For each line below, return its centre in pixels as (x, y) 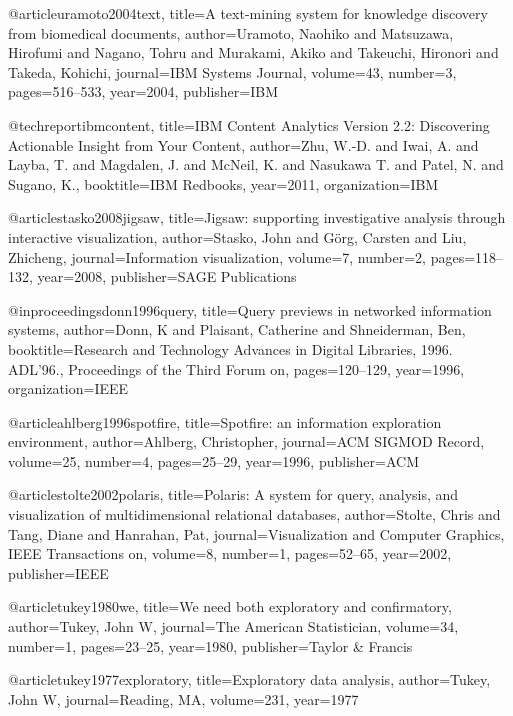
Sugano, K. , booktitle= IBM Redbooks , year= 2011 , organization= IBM (223, 183)
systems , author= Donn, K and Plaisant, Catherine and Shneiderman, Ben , (237, 329)
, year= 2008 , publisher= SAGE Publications (163, 276)
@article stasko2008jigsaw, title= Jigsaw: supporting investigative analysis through (257, 217)
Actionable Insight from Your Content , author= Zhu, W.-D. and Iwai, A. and (243, 144)
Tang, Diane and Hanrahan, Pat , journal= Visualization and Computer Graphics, (256, 533)
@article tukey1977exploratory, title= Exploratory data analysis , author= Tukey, (249, 679)
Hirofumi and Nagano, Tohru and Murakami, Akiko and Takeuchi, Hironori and (253, 52)
